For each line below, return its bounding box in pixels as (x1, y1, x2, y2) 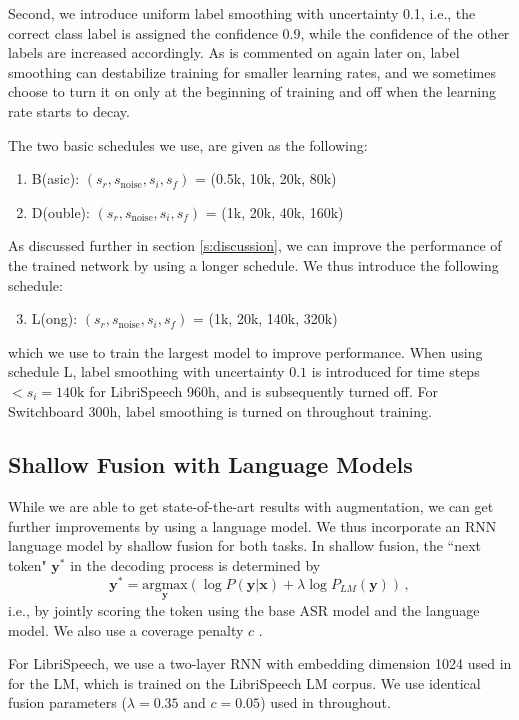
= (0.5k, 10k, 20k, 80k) (194, 168, 337, 189)
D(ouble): (31, 201, 90, 222)
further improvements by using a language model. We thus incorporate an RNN (8, 515, 497, 536)
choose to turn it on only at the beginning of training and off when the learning (8, 81, 496, 102)
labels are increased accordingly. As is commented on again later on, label (8, 42, 460, 63)
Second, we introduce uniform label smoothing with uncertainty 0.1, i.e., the (8, 3, 476, 23)
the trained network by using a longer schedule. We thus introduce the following (8, 254, 499, 275)
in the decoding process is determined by (70, 555, 321, 576)
